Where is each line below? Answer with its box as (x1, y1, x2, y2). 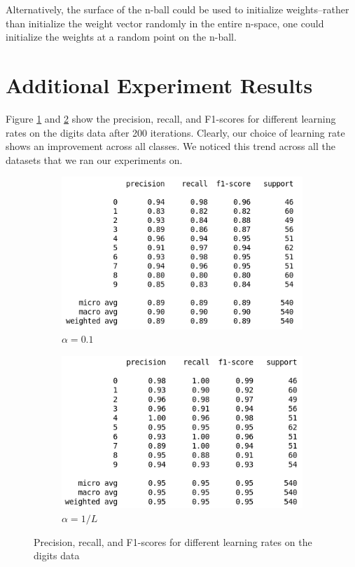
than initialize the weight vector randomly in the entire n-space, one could (6, 15, 324, 30)
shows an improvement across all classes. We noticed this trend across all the (6, 139, 336, 153)
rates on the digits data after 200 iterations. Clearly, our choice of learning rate (6, 125, 345, 139)
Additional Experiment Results (6, 70, 313, 99)
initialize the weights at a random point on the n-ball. (6, 29, 237, 44)
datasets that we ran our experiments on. (6, 152, 183, 167)
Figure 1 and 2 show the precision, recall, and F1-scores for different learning (6, 111, 336, 125)
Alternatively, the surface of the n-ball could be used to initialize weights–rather (6, 2, 349, 16)
